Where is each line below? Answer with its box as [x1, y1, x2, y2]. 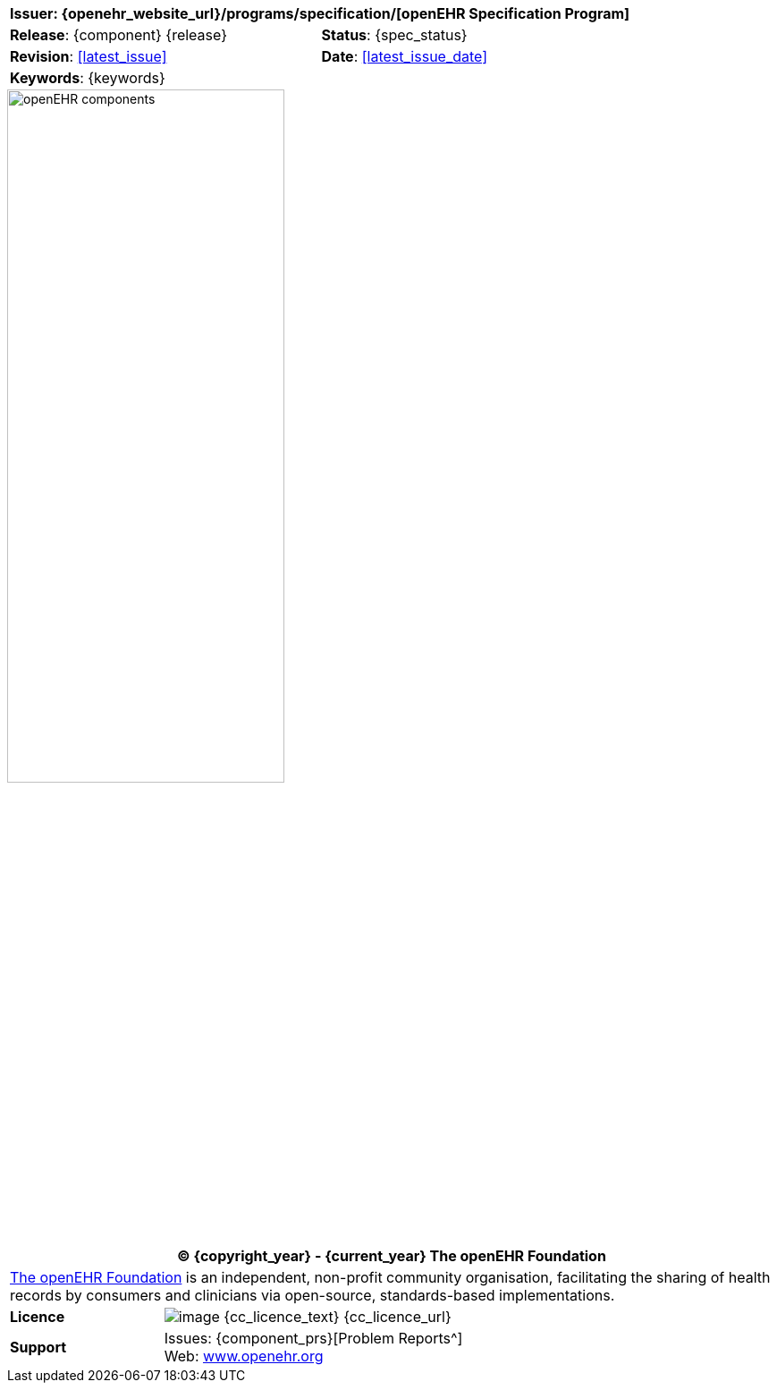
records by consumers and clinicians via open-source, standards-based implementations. [10, 1286, 615, 1305]
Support [10, 1338, 67, 1357]
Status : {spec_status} [321, 26, 468, 44]
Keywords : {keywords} [10, 69, 165, 87]
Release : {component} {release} [10, 26, 227, 44]
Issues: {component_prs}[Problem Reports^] [164, 1329, 463, 1348]
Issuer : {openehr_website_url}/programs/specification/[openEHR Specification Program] [10, 4, 630, 22]
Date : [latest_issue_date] [321, 47, 488, 65]
